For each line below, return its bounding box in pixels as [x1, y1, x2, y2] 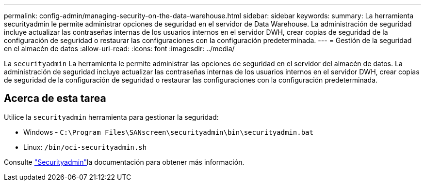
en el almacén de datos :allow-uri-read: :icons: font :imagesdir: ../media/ [4, 44, 235, 53]
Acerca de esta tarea [4, 92, 106, 105]
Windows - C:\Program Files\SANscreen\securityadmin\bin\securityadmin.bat [23, 128, 313, 136]
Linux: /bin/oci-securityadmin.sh [23, 142, 147, 151]
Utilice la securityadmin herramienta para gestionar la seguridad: [4, 113, 219, 121]
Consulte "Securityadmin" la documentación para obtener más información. [4, 157, 245, 166]
